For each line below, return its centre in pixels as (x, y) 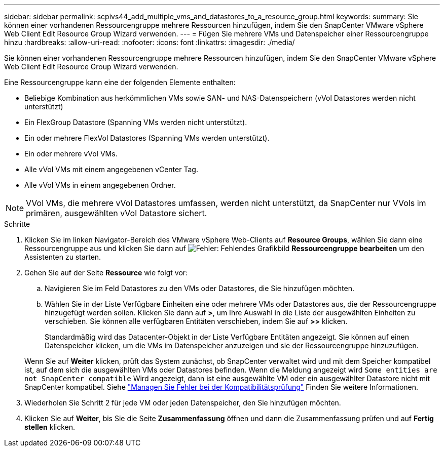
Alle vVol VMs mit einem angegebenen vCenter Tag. (111, 169)
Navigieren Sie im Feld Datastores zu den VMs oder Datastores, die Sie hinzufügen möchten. (199, 288)
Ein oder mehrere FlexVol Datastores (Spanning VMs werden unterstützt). (147, 138)
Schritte (17, 224)
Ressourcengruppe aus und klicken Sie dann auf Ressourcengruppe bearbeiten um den (224, 248)
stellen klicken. (50, 427)
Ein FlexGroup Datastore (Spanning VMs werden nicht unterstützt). (136, 122)
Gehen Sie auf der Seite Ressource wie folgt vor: (106, 273)
